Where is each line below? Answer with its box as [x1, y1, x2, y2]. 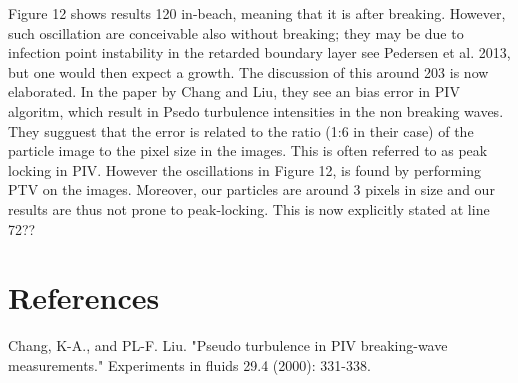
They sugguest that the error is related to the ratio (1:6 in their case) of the [8, 120, 474, 141]
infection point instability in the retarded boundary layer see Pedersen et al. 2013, [8, 42, 511, 63]
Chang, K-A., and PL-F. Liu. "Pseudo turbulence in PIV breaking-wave [8, 335, 448, 356]
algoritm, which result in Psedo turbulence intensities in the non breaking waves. [8, 100, 504, 121]
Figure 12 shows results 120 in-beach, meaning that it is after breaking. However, [8, 3, 506, 23]
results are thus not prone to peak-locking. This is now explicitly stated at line [8, 198, 490, 219]
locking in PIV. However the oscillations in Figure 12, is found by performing [8, 159, 481, 180]
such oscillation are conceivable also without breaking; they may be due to [8, 22, 464, 43]
